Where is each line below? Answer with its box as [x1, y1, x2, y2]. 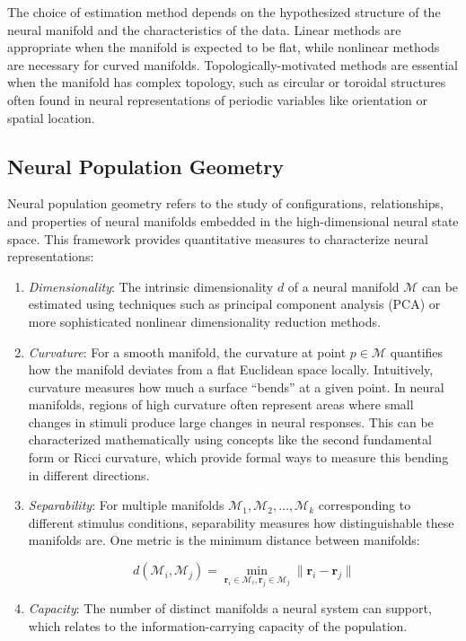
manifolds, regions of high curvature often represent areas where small [28, 395, 414, 414]
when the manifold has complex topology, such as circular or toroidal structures [7, 73, 446, 92]
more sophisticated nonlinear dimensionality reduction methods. [28, 312, 381, 330]
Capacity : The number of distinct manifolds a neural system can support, [28, 599, 432, 618]
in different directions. [28, 465, 150, 484]
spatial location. [7, 108, 95, 127]
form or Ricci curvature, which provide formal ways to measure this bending [28, 448, 449, 467]
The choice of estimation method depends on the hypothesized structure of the [7, 3, 441, 21]
